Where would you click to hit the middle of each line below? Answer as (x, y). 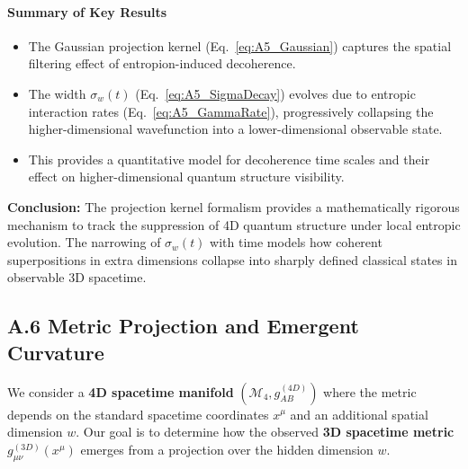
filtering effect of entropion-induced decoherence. (162, 63)
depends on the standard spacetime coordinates (138, 414)
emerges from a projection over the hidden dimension (227, 449)
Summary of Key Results (87, 11)
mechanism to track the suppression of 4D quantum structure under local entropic (234, 224)
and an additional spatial (359, 414)
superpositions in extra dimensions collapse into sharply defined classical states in (232, 259)
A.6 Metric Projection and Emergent (183, 326)
